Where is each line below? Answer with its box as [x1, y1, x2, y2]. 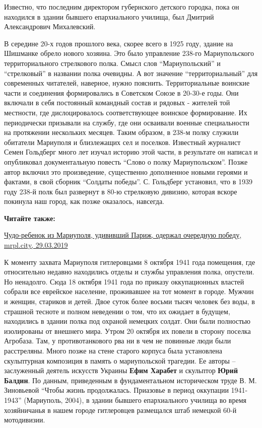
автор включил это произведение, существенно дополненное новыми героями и [4, 166, 248, 177]
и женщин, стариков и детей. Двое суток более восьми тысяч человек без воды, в [4, 296, 255, 307]
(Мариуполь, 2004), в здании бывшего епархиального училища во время [24, 394, 246, 405]
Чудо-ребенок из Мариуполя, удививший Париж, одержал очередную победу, [4, 230, 242, 240]
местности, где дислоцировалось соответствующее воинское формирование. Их [4, 107, 247, 117]
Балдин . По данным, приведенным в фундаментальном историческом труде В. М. [4, 375, 257, 385]
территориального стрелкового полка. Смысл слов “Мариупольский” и [4, 57, 221, 68]
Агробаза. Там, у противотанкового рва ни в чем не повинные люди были [4, 335, 231, 346]
